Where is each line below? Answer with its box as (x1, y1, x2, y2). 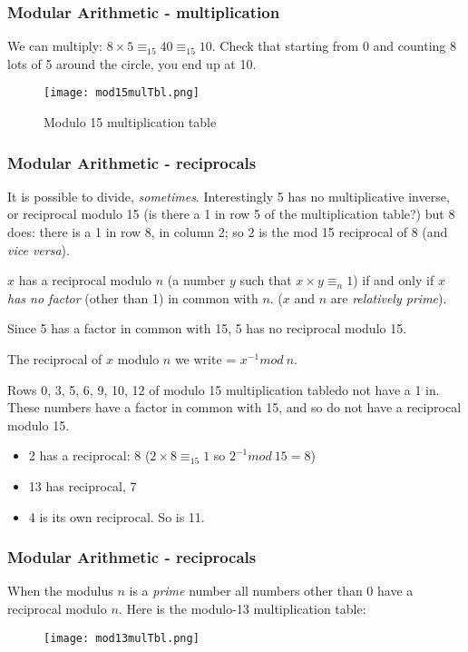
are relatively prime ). (330, 288, 447, 307)
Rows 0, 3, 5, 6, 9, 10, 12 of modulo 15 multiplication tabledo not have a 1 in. (7, 380, 440, 399)
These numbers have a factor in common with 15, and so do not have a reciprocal (7, 398, 462, 417)
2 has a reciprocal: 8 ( (28, 446, 151, 465)
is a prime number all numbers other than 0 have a (129, 581, 414, 600)
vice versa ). (7, 240, 70, 259)
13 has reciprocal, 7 (28, 477, 137, 495)
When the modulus (7, 581, 113, 600)
